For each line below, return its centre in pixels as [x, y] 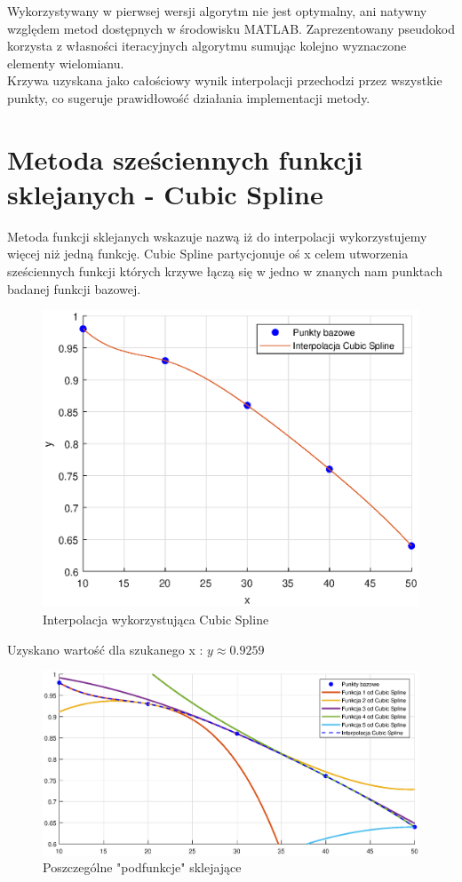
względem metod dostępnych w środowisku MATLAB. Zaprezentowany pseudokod [231, 28]
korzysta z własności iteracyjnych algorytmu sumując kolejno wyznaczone [207, 46]
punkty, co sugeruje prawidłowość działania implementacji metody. [189, 97]
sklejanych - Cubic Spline [165, 193]
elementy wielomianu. [66, 63]
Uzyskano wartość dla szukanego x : [105, 649]
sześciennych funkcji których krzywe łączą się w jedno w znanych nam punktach [225, 271]
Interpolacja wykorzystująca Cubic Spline [156, 619]
